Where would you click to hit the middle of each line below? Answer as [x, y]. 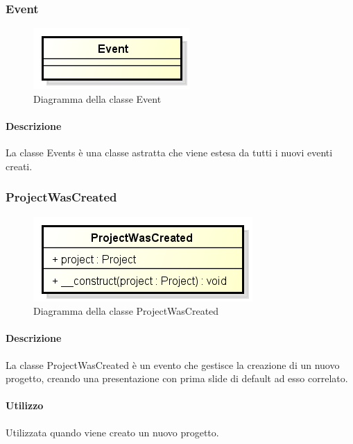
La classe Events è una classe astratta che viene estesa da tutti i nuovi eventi [169, 153]
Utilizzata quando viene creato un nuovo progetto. [112, 432]
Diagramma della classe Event [97, 98]
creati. [19, 166]
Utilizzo [25, 405]
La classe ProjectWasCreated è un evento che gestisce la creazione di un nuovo [173, 364]
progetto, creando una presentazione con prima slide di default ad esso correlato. [177, 378]
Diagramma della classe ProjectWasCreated [126, 311]
